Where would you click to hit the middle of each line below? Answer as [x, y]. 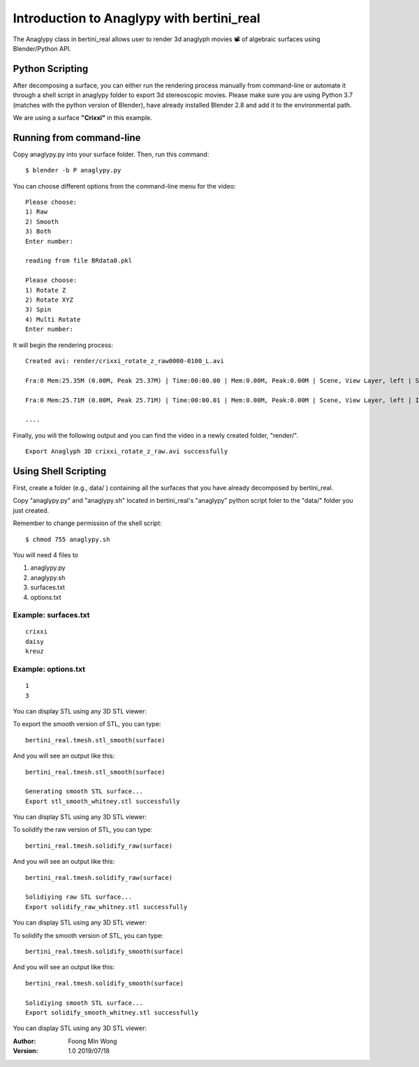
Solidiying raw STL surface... [79, 897]
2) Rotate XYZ [49, 300]
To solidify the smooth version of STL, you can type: [88, 935]
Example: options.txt [49, 669]
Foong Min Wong [93, 1041]
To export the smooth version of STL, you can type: [87, 724]
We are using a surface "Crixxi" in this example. [83, 118]
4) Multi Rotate [53, 319]
